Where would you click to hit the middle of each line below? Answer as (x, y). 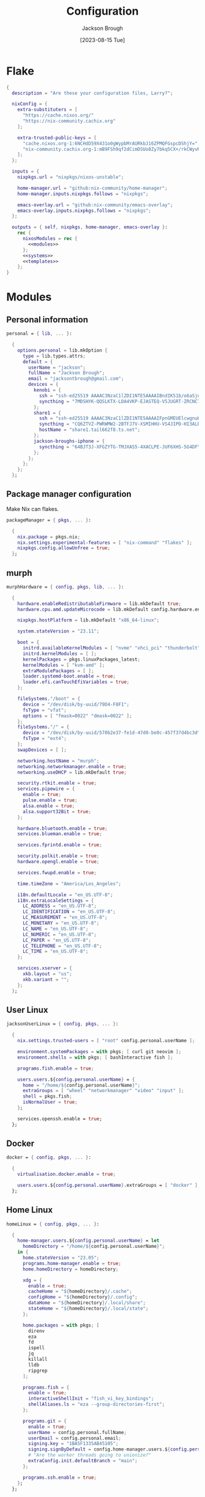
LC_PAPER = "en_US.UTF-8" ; (57, 940)
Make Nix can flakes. (33, 509)
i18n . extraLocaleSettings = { (56, 901)
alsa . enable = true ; (49, 806)
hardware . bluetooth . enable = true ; (63, 828)
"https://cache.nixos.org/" (58, 115)
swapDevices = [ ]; (42, 750)
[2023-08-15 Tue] (103, 40)
